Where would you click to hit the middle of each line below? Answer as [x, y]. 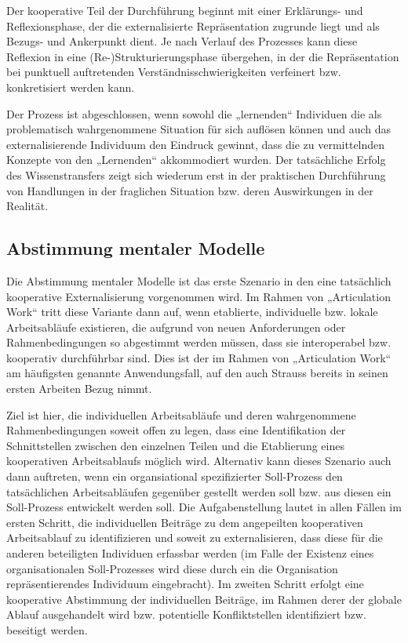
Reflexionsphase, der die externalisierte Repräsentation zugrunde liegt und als [193, 25]
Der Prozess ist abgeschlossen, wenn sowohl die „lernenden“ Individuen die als [194, 113]
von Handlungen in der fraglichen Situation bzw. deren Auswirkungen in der [190, 190]
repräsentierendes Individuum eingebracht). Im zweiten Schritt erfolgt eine [185, 584]
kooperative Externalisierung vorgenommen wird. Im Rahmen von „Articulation [199, 296]
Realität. [27, 206]
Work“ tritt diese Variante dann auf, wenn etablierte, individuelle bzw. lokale [192, 312]
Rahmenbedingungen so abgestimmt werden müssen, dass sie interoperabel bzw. [199, 342]
